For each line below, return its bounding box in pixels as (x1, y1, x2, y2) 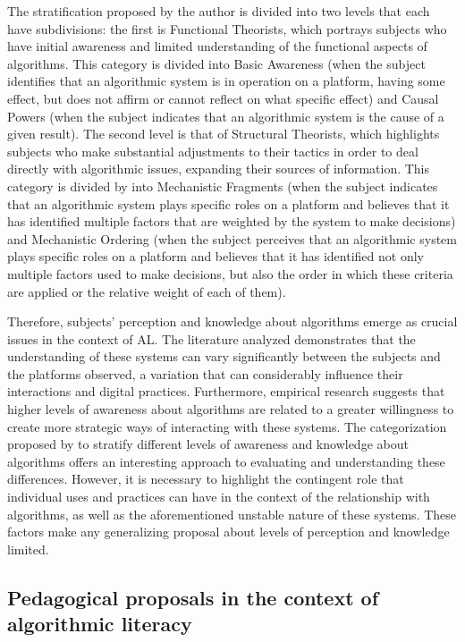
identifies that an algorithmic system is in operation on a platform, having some (7, 72, 445, 90)
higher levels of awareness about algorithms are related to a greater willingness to (7, 400, 454, 418)
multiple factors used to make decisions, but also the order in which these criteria (7, 264, 453, 283)
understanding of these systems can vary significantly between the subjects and (7, 347, 441, 366)
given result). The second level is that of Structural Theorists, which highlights (7, 124, 440, 143)
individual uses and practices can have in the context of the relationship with (7, 487, 430, 506)
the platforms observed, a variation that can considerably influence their (7, 364, 403, 383)
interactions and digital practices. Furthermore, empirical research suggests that (7, 382, 445, 401)
